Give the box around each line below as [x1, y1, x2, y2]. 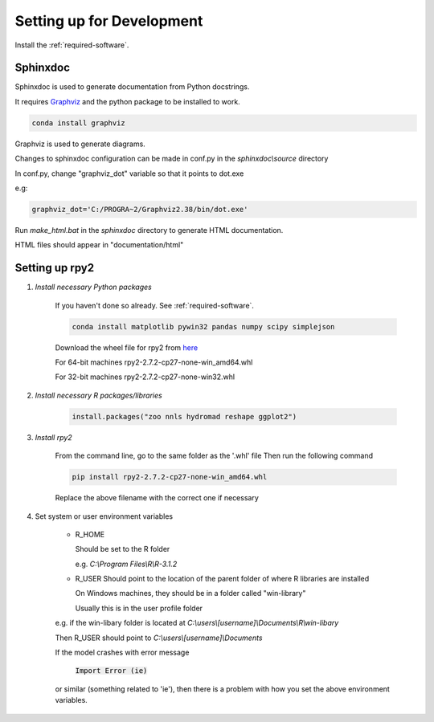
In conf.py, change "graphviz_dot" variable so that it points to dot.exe [14, 169, 244, 178]
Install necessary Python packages [35, 282, 152, 292]
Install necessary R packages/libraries [35, 390, 162, 400]
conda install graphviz [31, 118, 126, 128]
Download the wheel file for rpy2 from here [55, 342, 199, 353]
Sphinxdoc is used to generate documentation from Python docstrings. [14, 82, 250, 92]
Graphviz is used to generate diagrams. [14, 139, 146, 149]
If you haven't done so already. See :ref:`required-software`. [55, 300, 255, 310]
